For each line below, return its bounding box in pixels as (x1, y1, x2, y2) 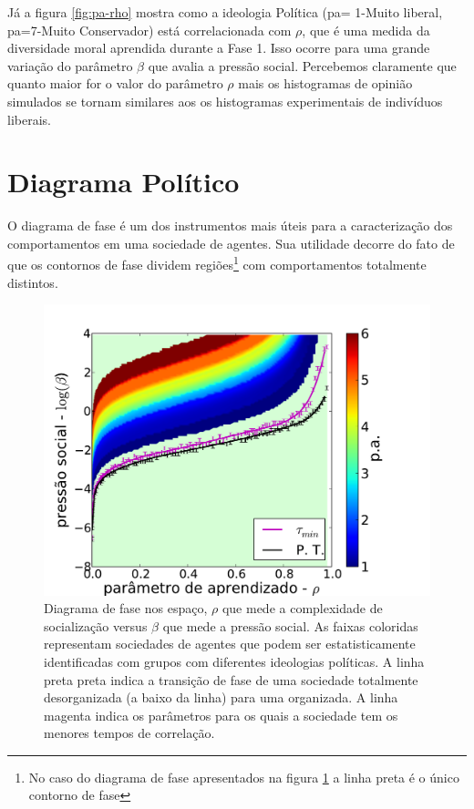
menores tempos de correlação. (44, 723, 215, 742)
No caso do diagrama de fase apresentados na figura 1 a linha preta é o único (28, 767, 459, 786)
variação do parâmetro (7, 56, 133, 75)
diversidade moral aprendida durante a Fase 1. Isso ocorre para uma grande (7, 38, 430, 57)
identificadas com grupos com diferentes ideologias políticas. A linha (44, 651, 425, 671)
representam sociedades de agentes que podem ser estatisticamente (44, 634, 416, 653)
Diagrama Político (7, 163, 240, 200)
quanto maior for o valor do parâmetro (7, 74, 223, 93)
